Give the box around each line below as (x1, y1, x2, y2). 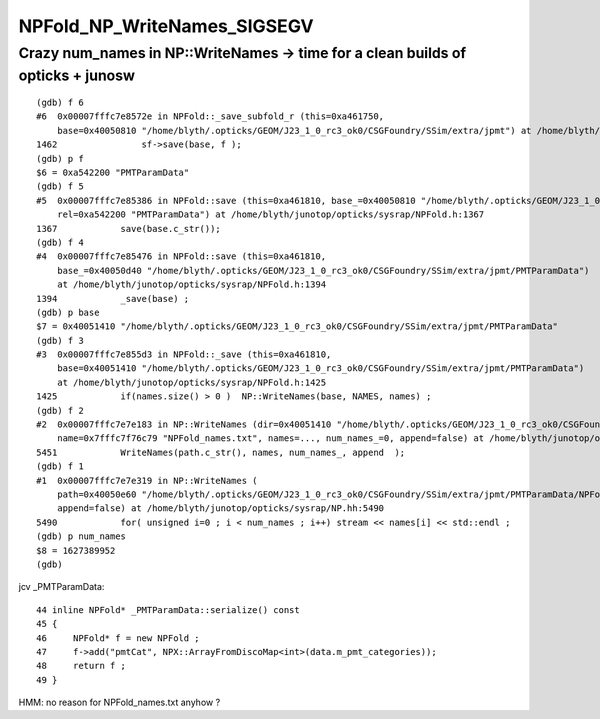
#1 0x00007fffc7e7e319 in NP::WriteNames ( (36, 475, 259, 486)
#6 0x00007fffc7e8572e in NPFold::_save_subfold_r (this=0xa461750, (36, 111, 385, 122)
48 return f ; (36, 660, 127, 672)
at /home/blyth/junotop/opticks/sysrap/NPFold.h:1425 (56, 376, 327, 388)
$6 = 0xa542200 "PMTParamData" (36, 167, 190, 178)
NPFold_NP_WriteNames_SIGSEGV (18, 15, 314, 37)
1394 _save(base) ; (36, 293, 190, 304)
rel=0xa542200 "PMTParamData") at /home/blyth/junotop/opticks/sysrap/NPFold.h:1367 (56, 209, 485, 220)
